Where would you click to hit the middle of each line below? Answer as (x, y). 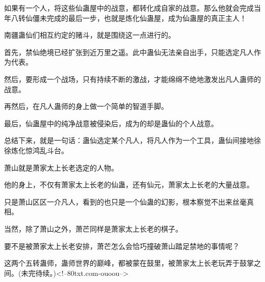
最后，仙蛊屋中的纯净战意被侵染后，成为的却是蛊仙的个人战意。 (111, 123)
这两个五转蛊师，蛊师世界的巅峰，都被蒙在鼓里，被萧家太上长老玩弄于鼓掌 (129, 263)
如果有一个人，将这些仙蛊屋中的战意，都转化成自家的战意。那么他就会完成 (129, 8)
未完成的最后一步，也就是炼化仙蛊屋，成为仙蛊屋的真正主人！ (143, 18)
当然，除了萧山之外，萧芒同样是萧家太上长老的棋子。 (93, 228)
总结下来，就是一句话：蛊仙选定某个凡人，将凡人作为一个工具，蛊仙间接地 (129, 140)
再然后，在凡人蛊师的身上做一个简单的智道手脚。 (86, 106)
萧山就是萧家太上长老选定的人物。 (61, 167)
